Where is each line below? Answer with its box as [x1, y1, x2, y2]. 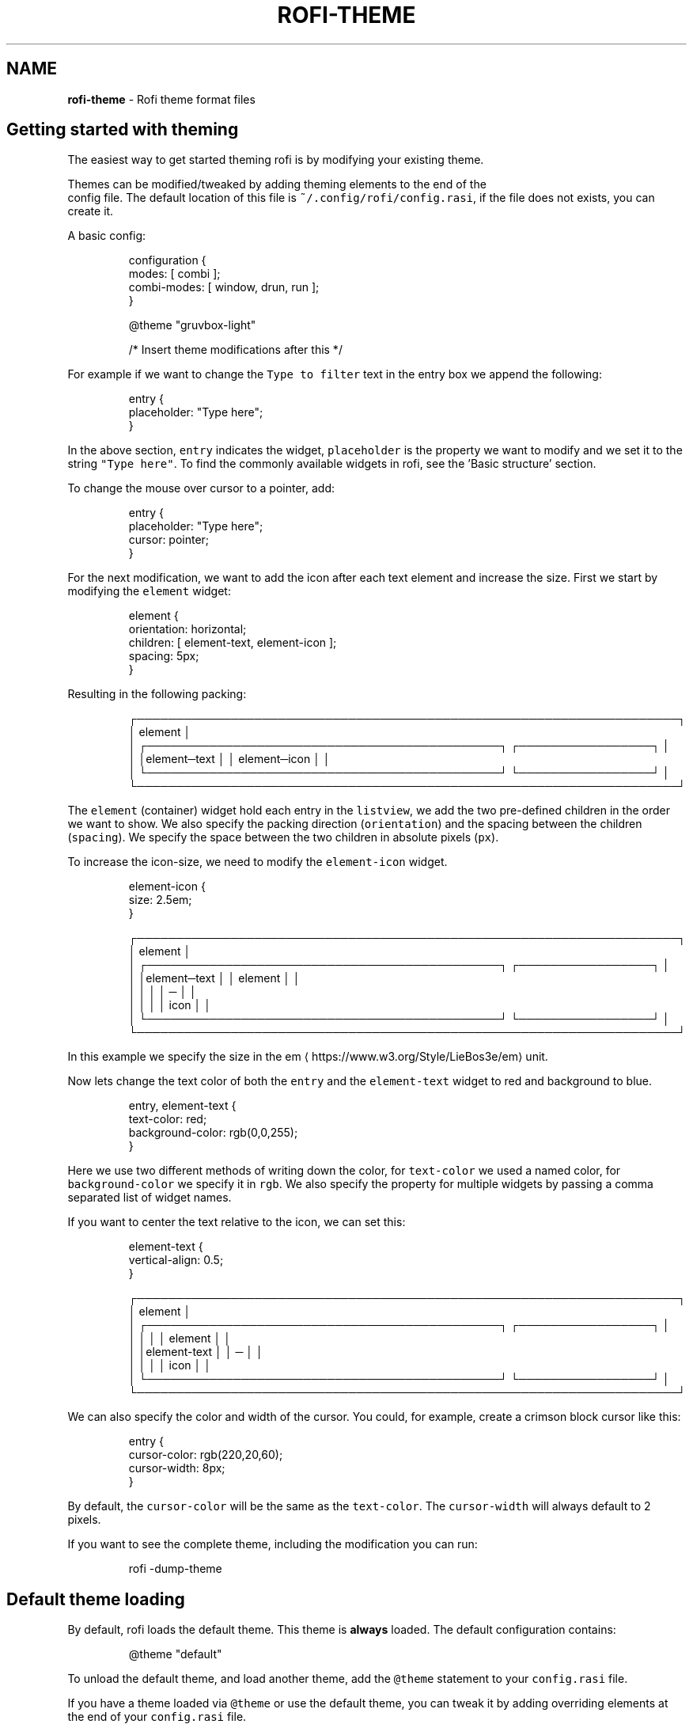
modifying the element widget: [67, 584, 231, 598]
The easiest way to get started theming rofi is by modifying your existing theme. [67, 153, 484, 167]
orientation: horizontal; [128, 622, 247, 636]
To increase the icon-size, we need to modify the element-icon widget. [67, 855, 448, 869]
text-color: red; [128, 1112, 207, 1126]
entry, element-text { [128, 1099, 237, 1113]
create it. [67, 204, 114, 218]
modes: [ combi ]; [128, 267, 221, 281]
